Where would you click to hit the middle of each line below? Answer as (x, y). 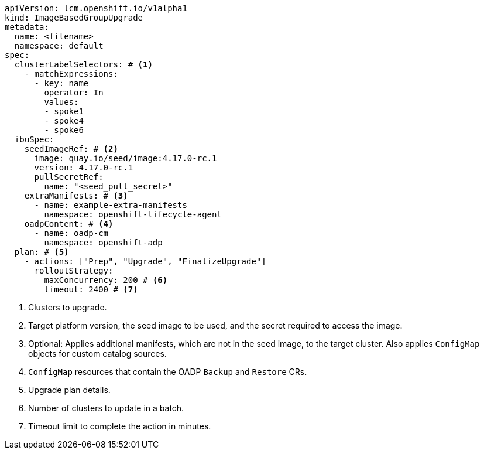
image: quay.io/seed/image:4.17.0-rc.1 (126, 158)
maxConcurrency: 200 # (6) (106, 280)
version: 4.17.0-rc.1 (84, 168)
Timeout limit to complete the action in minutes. (120, 426)
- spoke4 (64, 121)
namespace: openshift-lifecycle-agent (133, 214)
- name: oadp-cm (71, 233)
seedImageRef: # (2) (71, 149)
